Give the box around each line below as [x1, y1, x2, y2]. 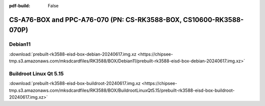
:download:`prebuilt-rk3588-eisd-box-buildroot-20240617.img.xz [9, 80, 141, 86]
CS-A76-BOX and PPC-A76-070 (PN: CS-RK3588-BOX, [9, 15, 182, 24]
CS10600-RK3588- [183, 15, 244, 24]
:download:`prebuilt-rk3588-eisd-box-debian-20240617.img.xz [9, 51, 137, 57]
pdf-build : [9, 3, 30, 8]
